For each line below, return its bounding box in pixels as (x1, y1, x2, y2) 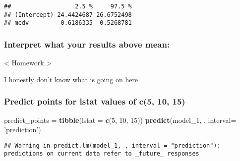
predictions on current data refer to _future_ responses (4, 150, 199, 158)
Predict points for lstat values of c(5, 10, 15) (4, 95, 185, 107)
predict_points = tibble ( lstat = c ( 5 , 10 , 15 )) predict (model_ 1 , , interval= (4, 114, 237, 125)
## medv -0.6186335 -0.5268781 (4, 19, 132, 27)
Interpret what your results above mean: (4, 38, 170, 50)
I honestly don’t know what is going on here (4, 74, 138, 84)
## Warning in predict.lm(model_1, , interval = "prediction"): (4, 142, 221, 149)
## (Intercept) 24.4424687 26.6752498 (4, 11, 132, 18)
